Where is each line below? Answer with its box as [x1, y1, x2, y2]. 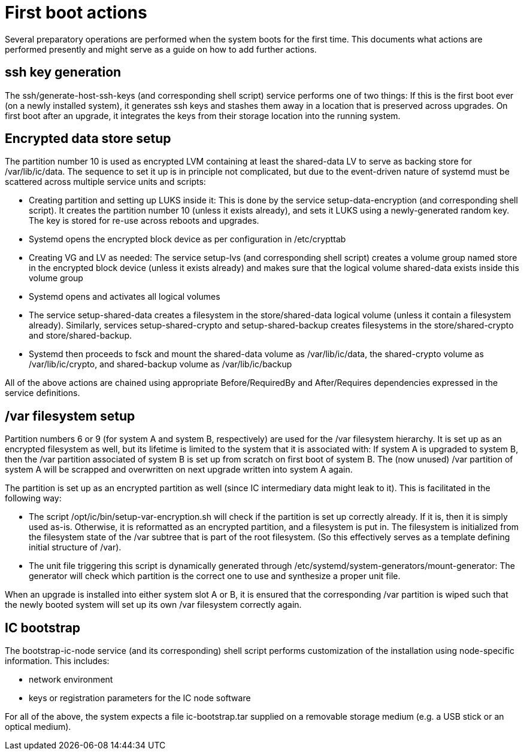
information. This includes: [5, 656, 110, 666]
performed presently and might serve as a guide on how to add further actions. [5, 44, 317, 54]
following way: [5, 493, 62, 504]
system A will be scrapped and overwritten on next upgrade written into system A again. [5, 464, 353, 475]
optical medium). [5, 721, 71, 732]
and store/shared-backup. [29, 330, 132, 341]
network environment [29, 674, 113, 685]
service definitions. [5, 388, 80, 398]
